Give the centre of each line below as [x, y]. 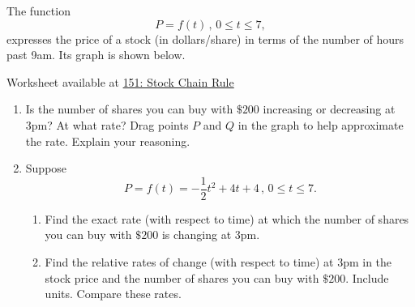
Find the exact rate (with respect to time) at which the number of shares [227, 218]
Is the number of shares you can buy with [129, 109]
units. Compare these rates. [113, 294]
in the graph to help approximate [321, 124]
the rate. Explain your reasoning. [108, 141]
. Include [367, 277]
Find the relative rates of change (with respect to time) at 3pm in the [218, 262]
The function [39, 11]
